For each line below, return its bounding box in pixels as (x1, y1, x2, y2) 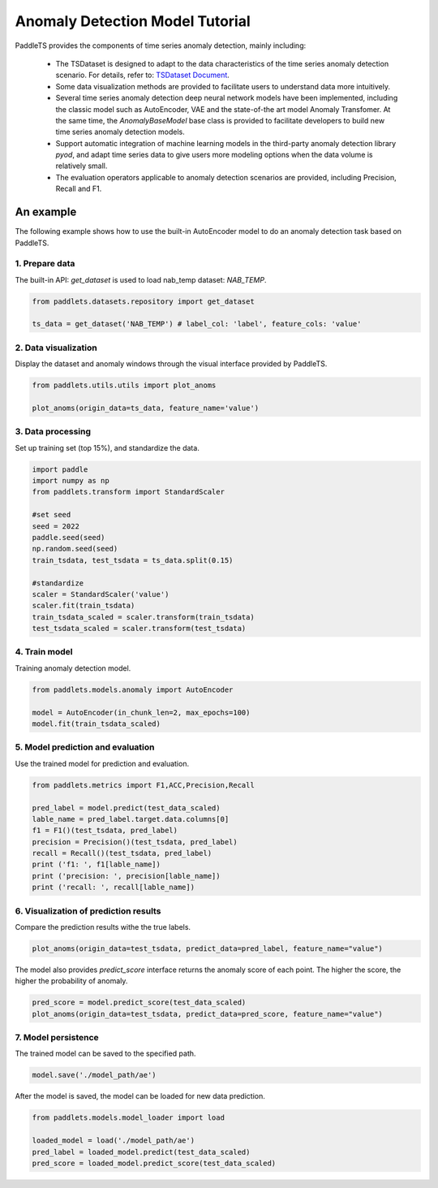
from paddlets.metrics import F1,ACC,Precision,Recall (32, 780, 255, 789)
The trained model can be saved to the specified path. (15, 1048, 196, 1059)
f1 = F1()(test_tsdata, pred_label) (32, 826, 178, 836)
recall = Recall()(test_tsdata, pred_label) (32, 849, 213, 858)
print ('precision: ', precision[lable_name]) (32, 871, 221, 880)
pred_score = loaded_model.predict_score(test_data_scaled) (32, 1158, 277, 1168)
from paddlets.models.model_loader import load (32, 1113, 225, 1122)
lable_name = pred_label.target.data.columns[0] (32, 814, 230, 823)
